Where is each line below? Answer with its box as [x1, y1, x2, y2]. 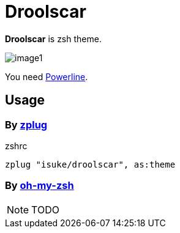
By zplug [5, 118, 48, 131]
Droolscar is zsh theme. [5, 33, 102, 44]
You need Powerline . [5, 71, 88, 82]
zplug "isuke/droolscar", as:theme [5, 159, 176, 169]
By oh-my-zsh [5, 179, 74, 192]
